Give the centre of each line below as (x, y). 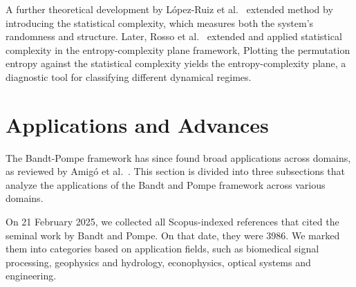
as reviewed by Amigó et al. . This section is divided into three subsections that (175, 171)
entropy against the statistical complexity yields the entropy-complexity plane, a (176, 63)
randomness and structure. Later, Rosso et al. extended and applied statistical (174, 36)
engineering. (31, 276)
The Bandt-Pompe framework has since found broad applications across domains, (178, 157)
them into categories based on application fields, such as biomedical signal (162, 249)
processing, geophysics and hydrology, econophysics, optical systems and (158, 262)
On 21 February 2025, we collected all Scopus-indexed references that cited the (172, 222)
